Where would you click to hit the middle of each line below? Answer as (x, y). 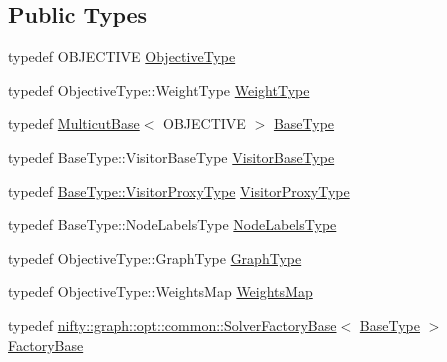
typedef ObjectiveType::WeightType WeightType (159, 89)
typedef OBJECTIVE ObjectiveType (122, 56)
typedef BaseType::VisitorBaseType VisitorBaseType (171, 156)
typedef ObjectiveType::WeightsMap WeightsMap (160, 291)
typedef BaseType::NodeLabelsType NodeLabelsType (172, 224)
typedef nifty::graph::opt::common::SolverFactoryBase (172, 324)
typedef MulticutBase (74, 123)
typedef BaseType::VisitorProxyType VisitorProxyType (179, 190)
